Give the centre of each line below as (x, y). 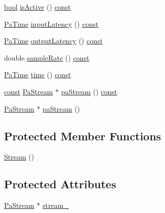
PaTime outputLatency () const (53, 41)
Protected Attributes (60, 184)
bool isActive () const (37, 7)
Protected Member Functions (83, 136)
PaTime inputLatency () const (51, 23)
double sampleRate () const (47, 57)
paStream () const (89, 91)
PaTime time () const (38, 74)
